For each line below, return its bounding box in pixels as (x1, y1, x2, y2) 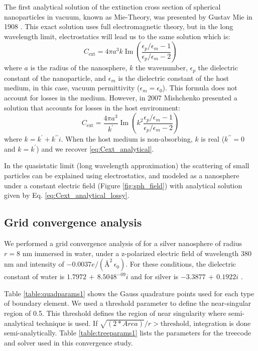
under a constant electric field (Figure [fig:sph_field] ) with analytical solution (4, 180, 242, 190)
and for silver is (131, 271, 179, 282)
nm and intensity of (4, 259, 64, 269)
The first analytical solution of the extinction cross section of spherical (4, 2, 221, 12)
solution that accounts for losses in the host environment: (4, 102, 180, 112)
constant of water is (4, 271, 65, 282)
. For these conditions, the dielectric (125, 259, 236, 269)
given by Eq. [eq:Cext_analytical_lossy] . (4, 190, 130, 200)
